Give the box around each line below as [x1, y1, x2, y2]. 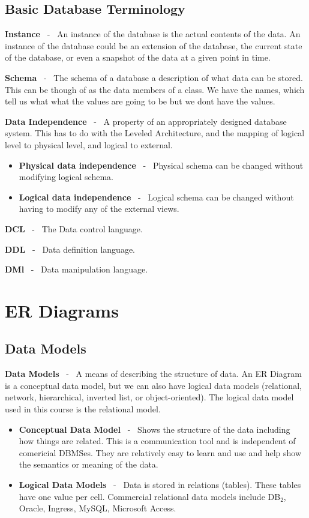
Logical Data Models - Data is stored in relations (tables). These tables [19, 478, 301, 491]
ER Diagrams [5, 298, 119, 322]
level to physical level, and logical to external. [5, 138, 173, 151]
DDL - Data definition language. [5, 242, 135, 255]
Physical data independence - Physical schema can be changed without [19, 158, 304, 171]
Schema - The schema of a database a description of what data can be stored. [5, 71, 303, 83]
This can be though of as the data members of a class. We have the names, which [5, 83, 305, 95]
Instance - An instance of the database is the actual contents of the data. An [5, 28, 301, 40]
